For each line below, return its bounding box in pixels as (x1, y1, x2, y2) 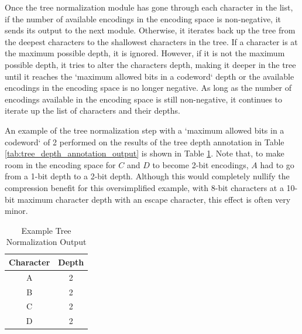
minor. (5, 205, 28, 217)
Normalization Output (6, 236, 87, 248)
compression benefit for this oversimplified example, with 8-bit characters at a (5, 181, 284, 193)
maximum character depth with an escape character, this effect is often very (17, 193, 291, 205)
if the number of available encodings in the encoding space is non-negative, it (5, 12, 281, 25)
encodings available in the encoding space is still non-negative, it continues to (5, 93, 283, 105)
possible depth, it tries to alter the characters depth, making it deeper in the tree (5, 58, 296, 70)
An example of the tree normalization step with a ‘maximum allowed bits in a (5, 124, 284, 136)
